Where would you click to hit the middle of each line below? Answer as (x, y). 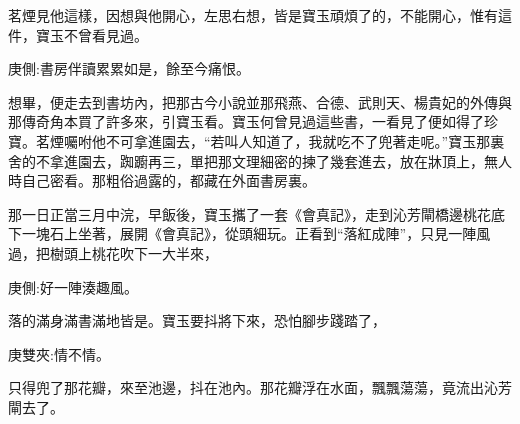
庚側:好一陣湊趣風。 (73, 286)
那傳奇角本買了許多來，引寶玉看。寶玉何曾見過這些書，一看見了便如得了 (246, 121)
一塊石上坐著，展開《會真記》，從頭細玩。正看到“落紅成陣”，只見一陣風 (256, 233)
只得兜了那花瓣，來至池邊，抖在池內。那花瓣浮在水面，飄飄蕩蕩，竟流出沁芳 (260, 387)
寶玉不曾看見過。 (91, 34)
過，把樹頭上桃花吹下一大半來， (113, 252)
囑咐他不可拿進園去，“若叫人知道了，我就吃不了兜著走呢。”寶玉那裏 (284, 140)
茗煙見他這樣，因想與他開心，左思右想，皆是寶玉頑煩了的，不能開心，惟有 (253, 15)
